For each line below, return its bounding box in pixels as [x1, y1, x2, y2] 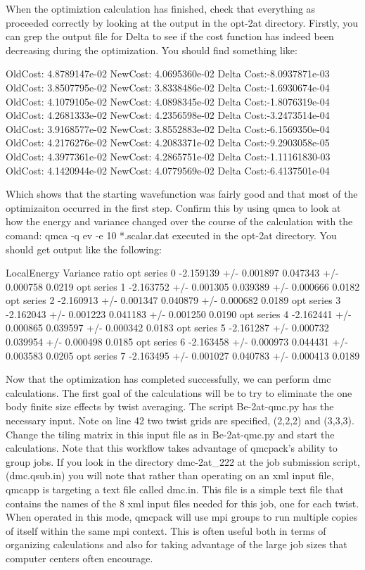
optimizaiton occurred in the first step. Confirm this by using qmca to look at [6, 200, 341, 215]
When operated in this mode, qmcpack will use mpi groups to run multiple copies [6, 509, 358, 524]
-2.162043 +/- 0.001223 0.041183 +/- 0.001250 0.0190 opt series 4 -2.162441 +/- [6, 306, 352, 321]
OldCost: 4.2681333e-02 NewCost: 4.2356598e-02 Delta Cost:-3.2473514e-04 [6, 108, 330, 122]
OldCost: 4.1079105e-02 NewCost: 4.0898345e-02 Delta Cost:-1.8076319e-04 [6, 94, 330, 108]
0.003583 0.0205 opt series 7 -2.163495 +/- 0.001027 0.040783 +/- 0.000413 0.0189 [6, 348, 360, 362]
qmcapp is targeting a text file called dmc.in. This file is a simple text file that [6, 482, 344, 496]
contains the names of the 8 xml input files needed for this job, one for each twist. [6, 495, 359, 510]
